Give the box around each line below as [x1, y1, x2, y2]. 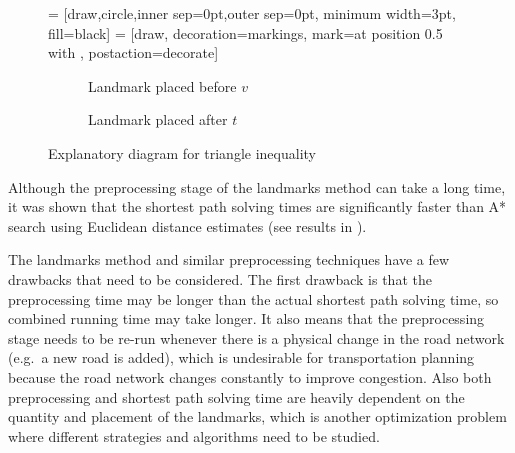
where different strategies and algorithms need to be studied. [8, 425, 380, 446]
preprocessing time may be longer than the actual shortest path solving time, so [8, 288, 499, 309]
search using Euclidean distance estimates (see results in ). [8, 215, 367, 236]
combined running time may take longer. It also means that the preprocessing [8, 308, 485, 329]
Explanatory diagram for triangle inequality [48, 142, 316, 163]
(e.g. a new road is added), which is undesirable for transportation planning [8, 347, 475, 368]
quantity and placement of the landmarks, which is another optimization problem [8, 406, 507, 427]
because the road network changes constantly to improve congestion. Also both [8, 366, 492, 387]
